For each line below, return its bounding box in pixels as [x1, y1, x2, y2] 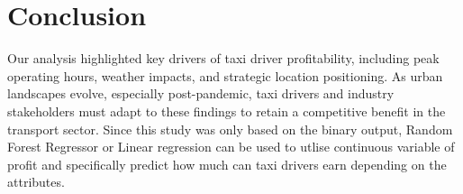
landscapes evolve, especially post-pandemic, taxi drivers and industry [7, 84, 395, 103]
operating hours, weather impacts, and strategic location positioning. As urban [7, 66, 443, 85]
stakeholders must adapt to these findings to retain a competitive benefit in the [7, 101, 446, 120]
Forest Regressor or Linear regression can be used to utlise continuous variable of [7, 137, 455, 156]
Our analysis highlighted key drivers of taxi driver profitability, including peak [7, 49, 440, 68]
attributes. [7, 172, 65, 191]
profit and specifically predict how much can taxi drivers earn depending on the [7, 154, 447, 173]
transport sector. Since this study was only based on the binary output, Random [7, 119, 453, 138]
